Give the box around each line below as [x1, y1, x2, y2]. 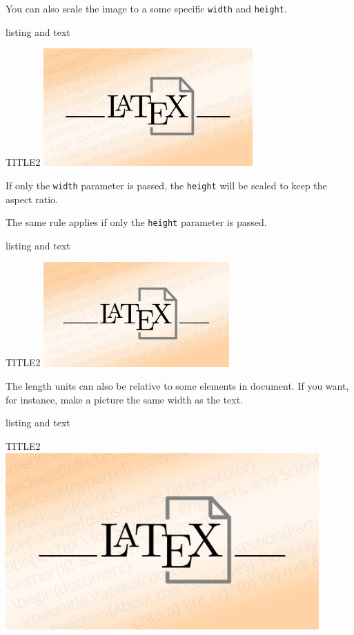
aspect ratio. [6, 191, 58, 206]
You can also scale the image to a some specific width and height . [6, 1, 287, 15]
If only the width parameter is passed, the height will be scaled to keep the [6, 178, 327, 192]
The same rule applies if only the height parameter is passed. [6, 215, 267, 229]
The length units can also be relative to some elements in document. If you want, [6, 379, 349, 393]
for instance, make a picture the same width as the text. [6, 392, 244, 406]
